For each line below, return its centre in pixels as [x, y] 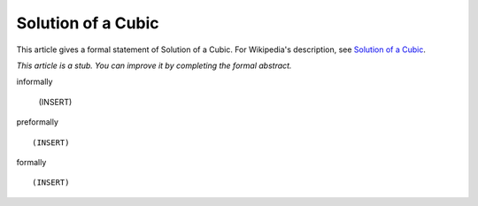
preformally [38, 122]
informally [35, 82]
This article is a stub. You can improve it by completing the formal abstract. [154, 65]
